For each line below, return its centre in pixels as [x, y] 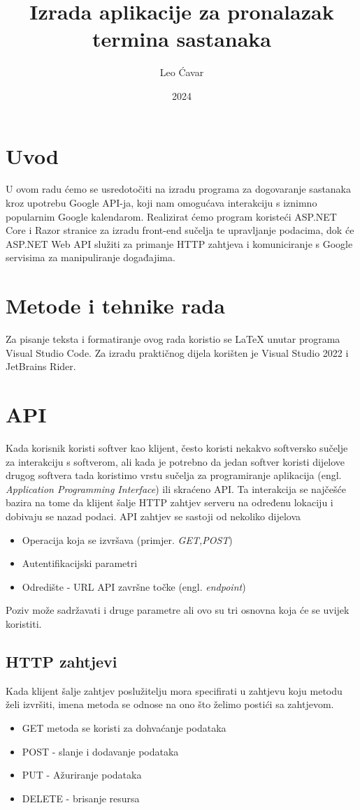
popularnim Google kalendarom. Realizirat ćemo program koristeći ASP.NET [171, 216]
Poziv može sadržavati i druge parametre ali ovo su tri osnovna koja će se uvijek [178, 610]
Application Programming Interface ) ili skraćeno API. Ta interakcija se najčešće [176, 488]
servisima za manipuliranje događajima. [91, 257]
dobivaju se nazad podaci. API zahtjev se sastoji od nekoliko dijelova [153, 516]
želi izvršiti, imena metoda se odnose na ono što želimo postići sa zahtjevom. [170, 704]
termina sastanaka [181, 39]
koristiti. [24, 623]
